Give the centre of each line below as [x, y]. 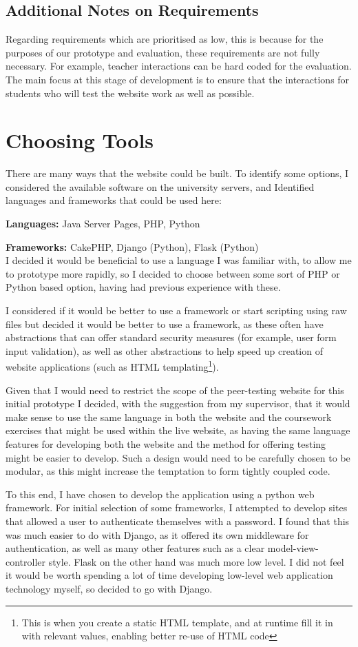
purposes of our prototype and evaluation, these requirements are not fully [163, 52]
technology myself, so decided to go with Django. [109, 588]
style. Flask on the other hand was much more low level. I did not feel [196, 561]
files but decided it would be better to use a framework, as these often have [165, 323]
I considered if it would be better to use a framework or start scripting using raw [176, 310]
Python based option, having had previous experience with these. [143, 287]
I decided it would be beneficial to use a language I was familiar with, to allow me [179, 260]
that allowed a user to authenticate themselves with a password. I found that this [178, 521]
